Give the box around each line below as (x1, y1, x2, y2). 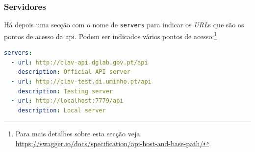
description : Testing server (18, 87, 113, 95)
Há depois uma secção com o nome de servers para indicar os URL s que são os (4, 20, 244, 30)
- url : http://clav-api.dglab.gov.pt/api (11, 59, 148, 66)
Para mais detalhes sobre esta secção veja (15, 129, 140, 139)
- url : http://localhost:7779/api (11, 97, 124, 105)
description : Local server (18, 107, 106, 114)
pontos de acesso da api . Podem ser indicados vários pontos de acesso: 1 (4, 29, 217, 41)
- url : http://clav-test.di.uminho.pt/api (11, 78, 152, 85)
